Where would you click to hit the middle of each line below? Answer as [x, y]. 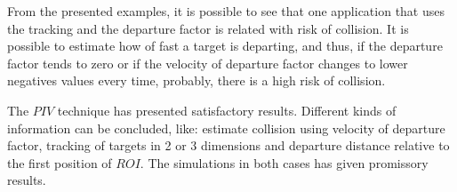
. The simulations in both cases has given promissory [284, 162]
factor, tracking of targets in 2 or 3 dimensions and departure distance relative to [228, 145]
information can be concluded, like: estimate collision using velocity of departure [226, 128]
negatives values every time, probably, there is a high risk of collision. [196, 80]
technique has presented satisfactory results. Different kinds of [227, 110]
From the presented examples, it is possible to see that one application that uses [226, 11]
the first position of [60, 162]
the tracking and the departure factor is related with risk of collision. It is [208, 28]
